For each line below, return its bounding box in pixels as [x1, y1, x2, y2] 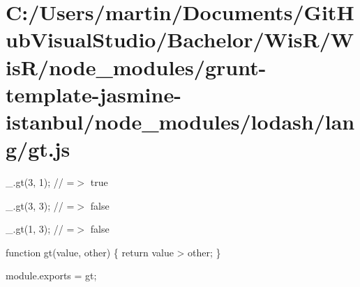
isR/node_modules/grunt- [6, 52, 267, 81]
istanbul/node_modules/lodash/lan [6, 107, 355, 135]
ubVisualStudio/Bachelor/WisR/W [6, 25, 354, 54]
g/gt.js [6, 134, 70, 163]
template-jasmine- [6, 79, 181, 108]
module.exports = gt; [6, 268, 97, 283]
